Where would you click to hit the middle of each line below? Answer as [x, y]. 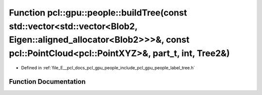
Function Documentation [47, 82]
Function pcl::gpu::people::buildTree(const [98, 13]
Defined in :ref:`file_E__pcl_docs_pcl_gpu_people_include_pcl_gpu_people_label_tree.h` [108, 67]
